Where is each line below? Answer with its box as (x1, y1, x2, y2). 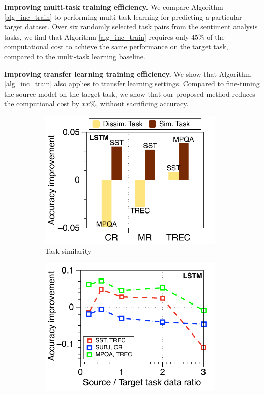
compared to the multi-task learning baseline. (4, 51, 145, 62)
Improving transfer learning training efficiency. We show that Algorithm (4, 68, 251, 79)
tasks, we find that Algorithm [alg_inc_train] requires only (4, 31, 189, 42)
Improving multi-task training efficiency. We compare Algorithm (4, 2, 223, 12)
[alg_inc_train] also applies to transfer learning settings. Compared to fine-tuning (4, 78, 260, 89)
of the (207, 31, 225, 42)
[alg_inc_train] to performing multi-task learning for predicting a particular (4, 11, 242, 22)
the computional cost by (4, 98, 79, 109)
